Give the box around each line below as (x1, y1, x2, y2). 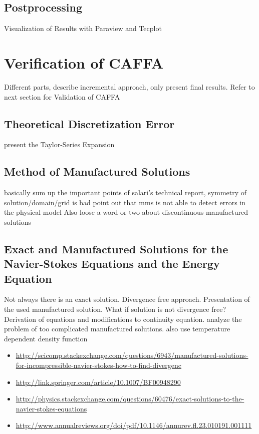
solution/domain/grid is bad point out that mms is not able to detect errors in (4, 197, 246, 207)
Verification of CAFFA (4, 52, 164, 73)
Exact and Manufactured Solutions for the (4, 241, 228, 256)
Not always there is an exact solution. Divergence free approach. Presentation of (4, 294, 250, 304)
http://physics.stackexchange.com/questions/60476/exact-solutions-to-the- (16, 393, 244, 404)
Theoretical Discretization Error (4, 116, 175, 131)
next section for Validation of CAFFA (4, 91, 120, 102)
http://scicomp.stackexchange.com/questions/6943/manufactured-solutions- (16, 350, 248, 360)
